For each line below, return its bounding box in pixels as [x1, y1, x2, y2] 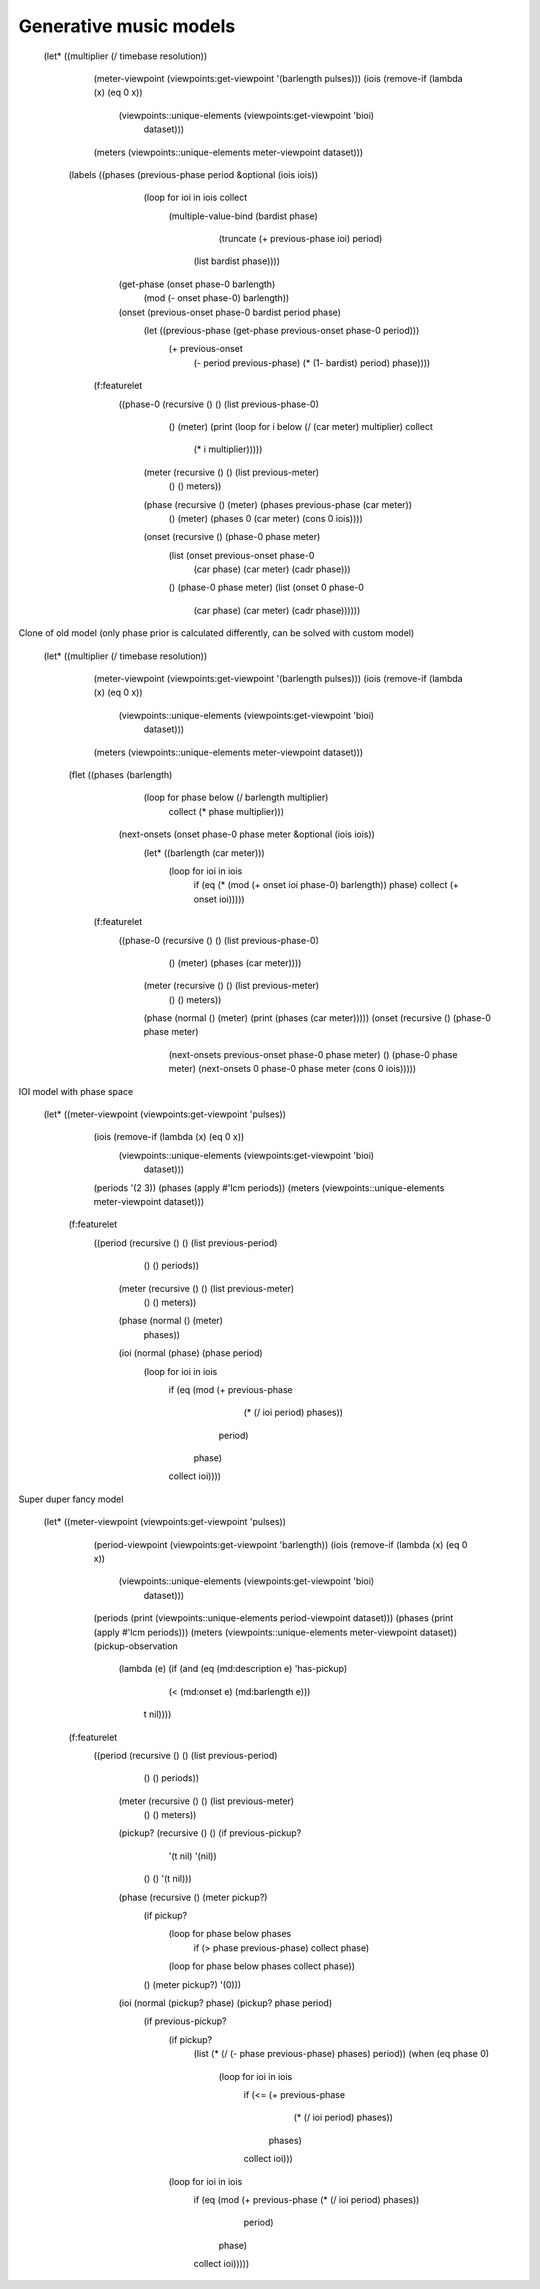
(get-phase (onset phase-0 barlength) [118, 278, 276, 290]
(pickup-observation [93, 1640, 179, 1652]
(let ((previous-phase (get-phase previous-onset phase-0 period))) [143, 325, 420, 337]
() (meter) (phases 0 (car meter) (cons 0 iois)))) [168, 512, 364, 524]
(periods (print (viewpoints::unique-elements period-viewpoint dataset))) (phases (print [93, 1612, 454, 1624]
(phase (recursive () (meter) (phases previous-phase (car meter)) [143, 498, 413, 510]
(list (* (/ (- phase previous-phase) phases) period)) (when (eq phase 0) [193, 2048, 490, 2060]
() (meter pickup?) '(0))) [143, 1978, 242, 1990]
